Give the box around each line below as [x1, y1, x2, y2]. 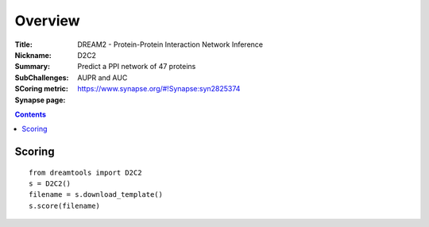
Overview [14, 12, 80, 29]
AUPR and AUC [77, 72, 128, 83]
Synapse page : [14, 95, 66, 105]
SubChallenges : [14, 72, 69, 83]
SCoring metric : [14, 84, 69, 94]
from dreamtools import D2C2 [29, 167, 142, 177]
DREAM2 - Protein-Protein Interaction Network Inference [77, 40, 264, 49]
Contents [14, 110, 47, 119]
